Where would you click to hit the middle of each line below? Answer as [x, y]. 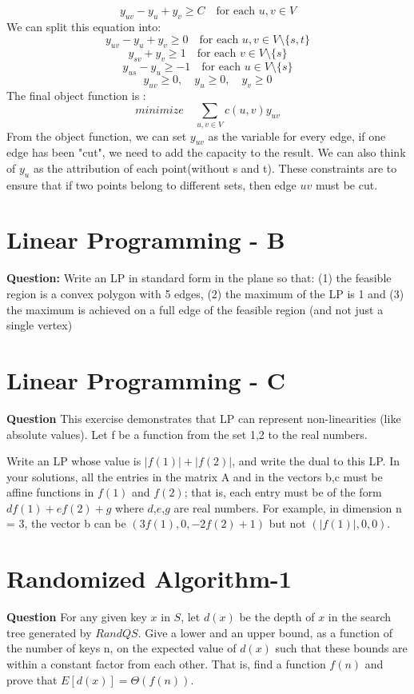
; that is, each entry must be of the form [283, 492]
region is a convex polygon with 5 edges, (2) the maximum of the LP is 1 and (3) [205, 293]
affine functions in [50, 492]
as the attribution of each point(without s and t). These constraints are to [215, 168]
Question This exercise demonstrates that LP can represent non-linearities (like [204, 418]
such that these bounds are [341, 648]
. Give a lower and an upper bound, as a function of [265, 632]
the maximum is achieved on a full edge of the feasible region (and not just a [195, 309]
